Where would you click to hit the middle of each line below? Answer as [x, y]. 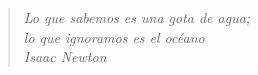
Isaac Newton [65, 56]
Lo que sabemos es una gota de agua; [137, 17]
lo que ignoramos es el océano [114, 36]
